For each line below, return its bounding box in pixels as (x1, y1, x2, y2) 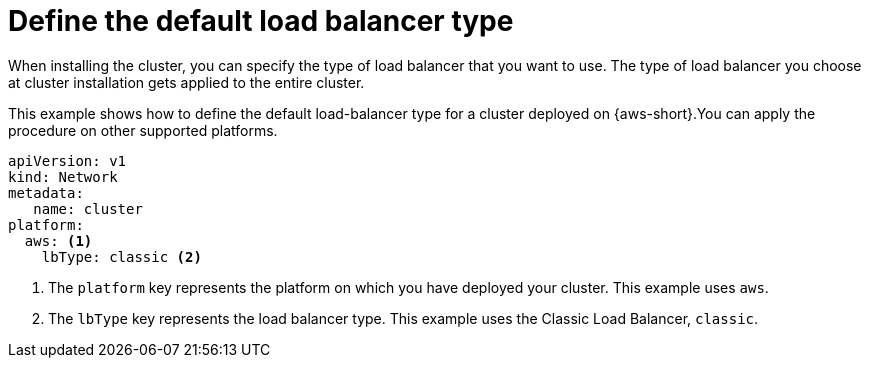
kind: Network (8, 168, 118, 185)
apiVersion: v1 (8, 152, 127, 169)
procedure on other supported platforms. (8, 121, 278, 139)
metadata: (8, 184, 84, 201)
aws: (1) (24, 232, 93, 249)
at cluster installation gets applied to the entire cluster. (8, 73, 365, 91)
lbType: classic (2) (41, 248, 202, 265)
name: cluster (33, 200, 143, 217)
